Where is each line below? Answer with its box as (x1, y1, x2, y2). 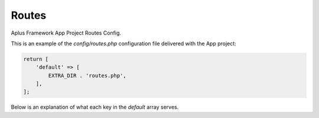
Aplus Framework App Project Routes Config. (11, 29, 121, 36)
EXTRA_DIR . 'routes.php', (48, 72, 126, 79)
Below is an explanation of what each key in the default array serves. (11, 103, 179, 111)
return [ (23, 56, 49, 62)
